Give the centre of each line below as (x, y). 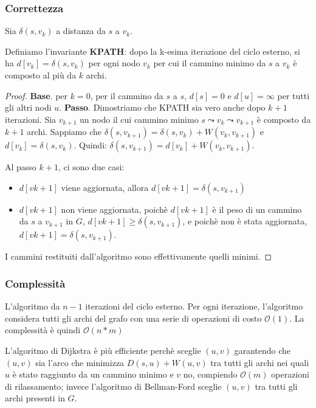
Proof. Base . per (36, 95)
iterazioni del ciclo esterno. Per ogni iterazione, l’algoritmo (194, 306)
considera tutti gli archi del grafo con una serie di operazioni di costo (133, 318)
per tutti (294, 95)
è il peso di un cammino (257, 209)
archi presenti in (35, 398)
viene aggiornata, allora (105, 187)
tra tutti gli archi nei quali (260, 362)
